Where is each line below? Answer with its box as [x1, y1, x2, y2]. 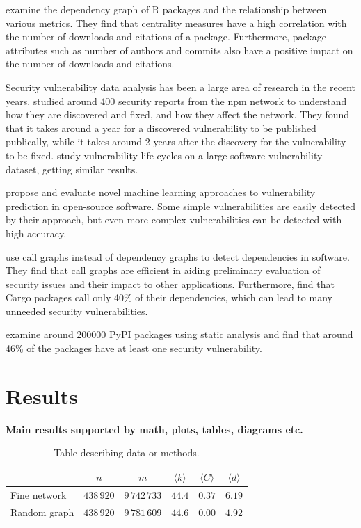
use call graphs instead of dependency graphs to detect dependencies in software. [6, 249, 350, 264]
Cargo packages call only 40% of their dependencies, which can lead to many [6, 290, 332, 305]
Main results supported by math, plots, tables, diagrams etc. [6, 422, 303, 436]
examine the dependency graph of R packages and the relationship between [6, 2, 327, 16]
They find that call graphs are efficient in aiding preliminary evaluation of [6, 263, 321, 278]
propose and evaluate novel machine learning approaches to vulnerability [6, 185, 316, 200]
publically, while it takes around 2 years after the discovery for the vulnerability [6, 134, 346, 149]
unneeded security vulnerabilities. [6, 303, 148, 318]
